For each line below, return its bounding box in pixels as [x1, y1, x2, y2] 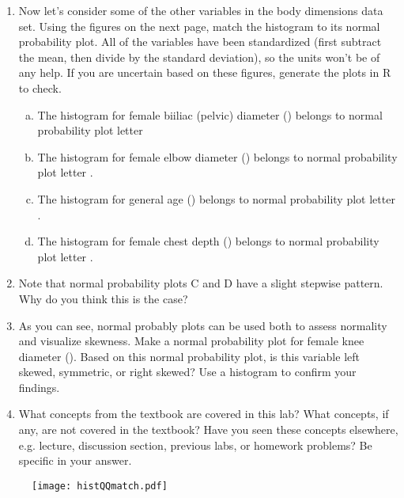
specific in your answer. [18, 452, 132, 469]
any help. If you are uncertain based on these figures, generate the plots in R [18, 64, 391, 81]
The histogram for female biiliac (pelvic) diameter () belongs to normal [37, 106, 383, 123]
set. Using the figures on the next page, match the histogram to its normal [18, 17, 380, 34]
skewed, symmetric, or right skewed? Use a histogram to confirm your [18, 363, 357, 380]
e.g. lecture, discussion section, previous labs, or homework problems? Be [18, 436, 372, 453]
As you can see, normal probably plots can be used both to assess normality [18, 317, 387, 333]
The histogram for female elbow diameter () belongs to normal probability [37, 148, 398, 165]
